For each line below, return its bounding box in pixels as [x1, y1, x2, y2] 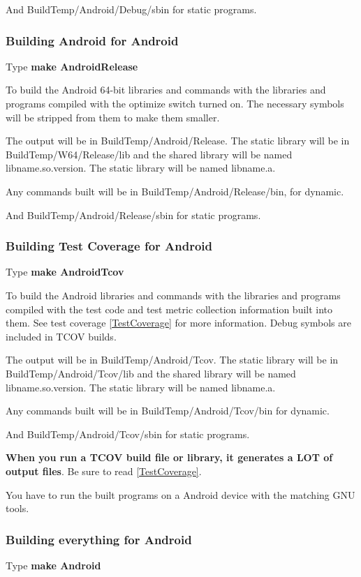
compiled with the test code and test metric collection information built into [6, 301, 333, 316]
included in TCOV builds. [6, 329, 117, 343]
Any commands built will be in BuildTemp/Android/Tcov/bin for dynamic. [6, 403, 330, 418]
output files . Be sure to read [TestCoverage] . [6, 463, 202, 478]
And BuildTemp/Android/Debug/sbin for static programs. [6, 2, 257, 16]
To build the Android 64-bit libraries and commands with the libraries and [6, 82, 326, 97]
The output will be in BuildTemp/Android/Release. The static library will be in [6, 133, 350, 148]
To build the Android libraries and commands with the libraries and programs [6, 287, 341, 302]
